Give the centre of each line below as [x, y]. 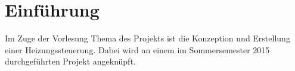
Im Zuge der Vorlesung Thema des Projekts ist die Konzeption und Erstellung [147, 38]
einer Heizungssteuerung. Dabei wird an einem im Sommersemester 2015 [137, 49]
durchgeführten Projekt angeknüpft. [70, 61]
